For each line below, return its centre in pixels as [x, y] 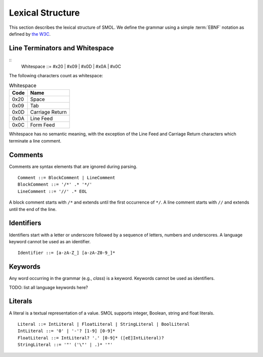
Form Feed [42, 125]
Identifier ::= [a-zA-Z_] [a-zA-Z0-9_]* [66, 253]
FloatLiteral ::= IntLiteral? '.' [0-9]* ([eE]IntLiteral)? [91, 338]
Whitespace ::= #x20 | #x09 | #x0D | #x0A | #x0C [71, 66]
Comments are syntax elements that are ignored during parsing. [73, 167]
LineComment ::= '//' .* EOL [52, 191]
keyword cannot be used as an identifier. [50, 241]
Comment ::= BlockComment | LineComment [66, 178]
